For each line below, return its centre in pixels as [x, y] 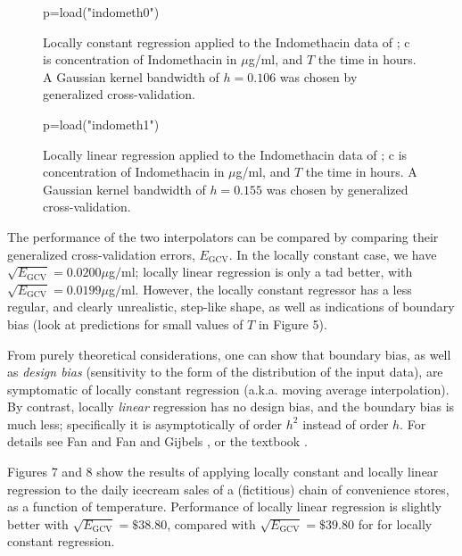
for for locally [395, 523]
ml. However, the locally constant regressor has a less [267, 289]
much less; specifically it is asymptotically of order [145, 423]
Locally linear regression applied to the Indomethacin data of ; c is [225, 154]
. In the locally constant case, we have [333, 254]
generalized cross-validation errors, [101, 254]
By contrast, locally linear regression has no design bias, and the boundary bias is [231, 407]
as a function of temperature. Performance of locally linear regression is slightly [224, 506]
